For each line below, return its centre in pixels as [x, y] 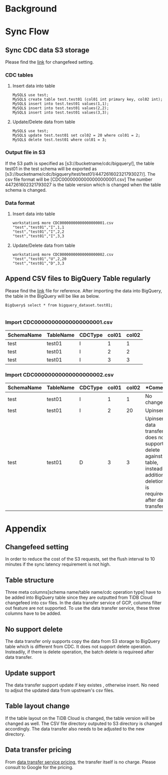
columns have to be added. [33, 613]
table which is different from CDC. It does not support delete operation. [78, 647]
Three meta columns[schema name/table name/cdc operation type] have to [83, 592]
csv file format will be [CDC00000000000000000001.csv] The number [79, 179]
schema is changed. [26, 190]
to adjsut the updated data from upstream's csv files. [60, 690]
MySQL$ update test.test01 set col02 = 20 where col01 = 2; [76, 136]
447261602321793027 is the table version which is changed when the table [83, 184]
